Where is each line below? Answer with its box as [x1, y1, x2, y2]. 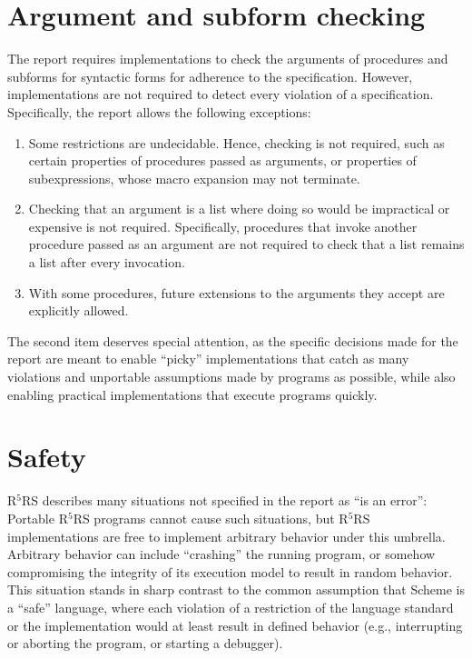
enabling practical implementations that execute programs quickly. [7, 384, 378, 404]
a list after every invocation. [28, 253, 185, 272]
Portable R [7, 508, 68, 527]
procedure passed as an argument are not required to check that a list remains [28, 235, 465, 254]
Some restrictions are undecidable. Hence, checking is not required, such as [28, 133, 445, 152]
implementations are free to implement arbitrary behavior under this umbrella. [7, 526, 446, 545]
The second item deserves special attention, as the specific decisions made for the [7, 331, 458, 350]
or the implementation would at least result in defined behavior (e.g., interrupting [7, 615, 463, 634]
